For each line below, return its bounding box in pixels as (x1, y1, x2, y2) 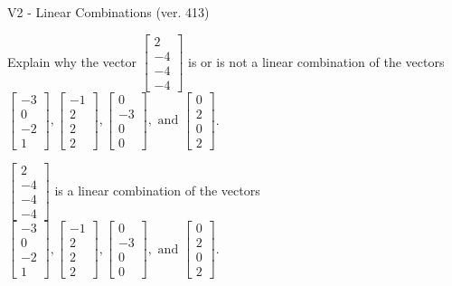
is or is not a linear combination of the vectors (188, 52, 445, 71)
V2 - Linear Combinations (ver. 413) (7, 3, 210, 21)
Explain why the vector (7, 52, 137, 71)
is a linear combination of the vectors (54, 180, 260, 199)
